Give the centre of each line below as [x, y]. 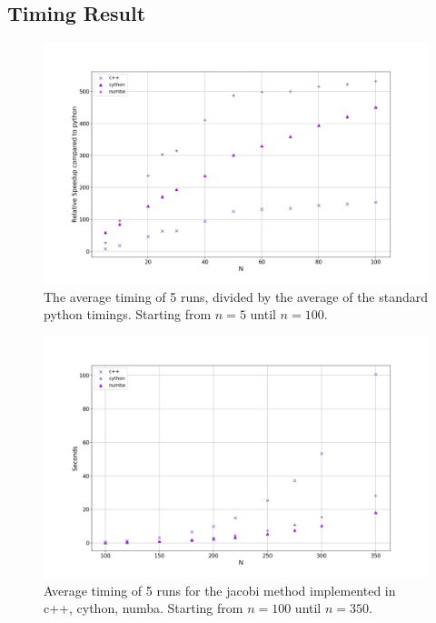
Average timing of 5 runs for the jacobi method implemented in [220, 590]
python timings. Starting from [128, 314]
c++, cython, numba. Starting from [144, 608]
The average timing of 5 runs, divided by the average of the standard [236, 296]
